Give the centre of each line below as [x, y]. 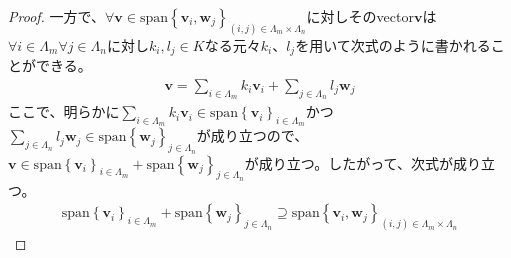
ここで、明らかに [64, 111]
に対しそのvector [360, 16]
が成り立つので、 [252, 135]
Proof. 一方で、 [56, 16]
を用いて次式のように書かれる [393, 44]
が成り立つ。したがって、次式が [348, 162]
